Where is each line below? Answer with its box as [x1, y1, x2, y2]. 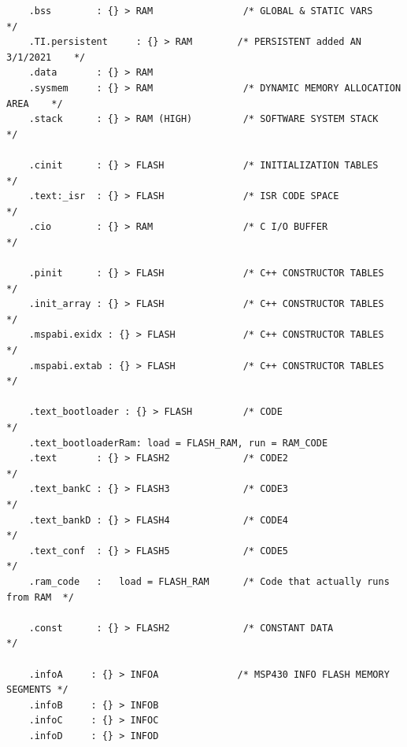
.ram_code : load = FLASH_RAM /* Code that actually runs [28, 575, 390, 587]
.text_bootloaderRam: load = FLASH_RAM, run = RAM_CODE [28, 437, 328, 449]
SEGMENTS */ [6, 684, 68, 696]
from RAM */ [6, 591, 74, 603]
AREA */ [6, 98, 63, 109]
